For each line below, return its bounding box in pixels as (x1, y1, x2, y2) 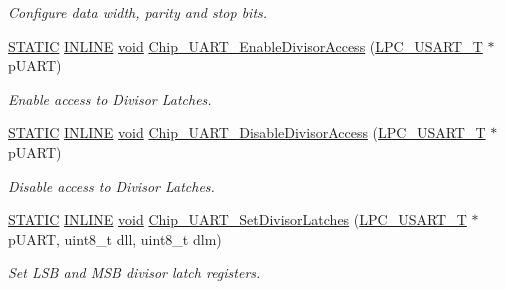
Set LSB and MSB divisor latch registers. (8, 262, 261, 283)
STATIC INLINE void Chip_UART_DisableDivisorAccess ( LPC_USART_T (8, 122, 486, 143)
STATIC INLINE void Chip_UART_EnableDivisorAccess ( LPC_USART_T (8, 35, 483, 56)
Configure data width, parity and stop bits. (8, 2, 268, 22)
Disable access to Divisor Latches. (8, 175, 215, 196)
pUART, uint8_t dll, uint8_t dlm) (8, 228, 222, 249)
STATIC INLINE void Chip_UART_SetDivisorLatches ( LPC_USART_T (8, 209, 467, 230)
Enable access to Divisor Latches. (8, 88, 212, 109)
